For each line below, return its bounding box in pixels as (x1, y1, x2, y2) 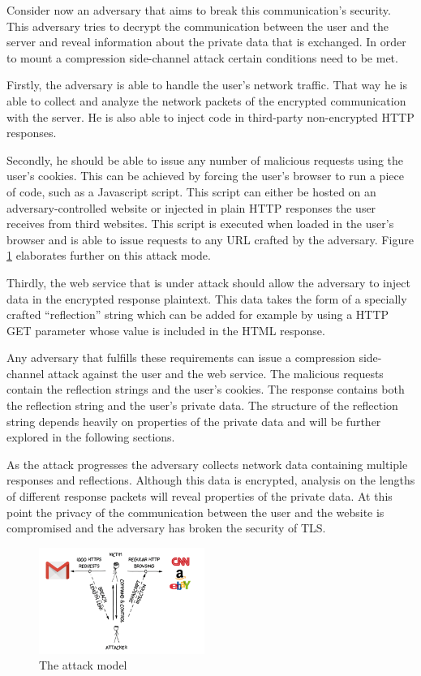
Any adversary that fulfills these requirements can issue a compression (6, 349, 355, 366)
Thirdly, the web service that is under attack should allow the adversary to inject (6, 273, 410, 291)
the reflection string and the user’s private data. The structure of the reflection (6, 397, 398, 414)
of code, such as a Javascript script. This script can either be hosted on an (6, 183, 376, 200)
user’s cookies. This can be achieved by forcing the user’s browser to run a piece (6, 167, 404, 184)
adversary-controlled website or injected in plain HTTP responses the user (6, 199, 376, 216)
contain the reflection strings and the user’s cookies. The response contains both (6, 381, 405, 398)
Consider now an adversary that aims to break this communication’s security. (6, 2, 391, 18)
